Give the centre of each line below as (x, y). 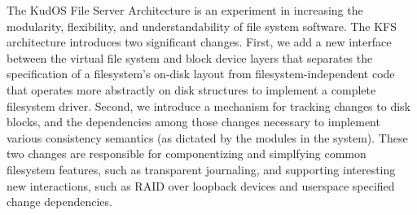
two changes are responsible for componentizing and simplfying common (187, 154)
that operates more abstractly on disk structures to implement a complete (191, 89)
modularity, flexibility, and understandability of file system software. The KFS (202, 26)
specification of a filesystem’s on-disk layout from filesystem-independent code (201, 74)
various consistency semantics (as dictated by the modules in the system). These (207, 137)
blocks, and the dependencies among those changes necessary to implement (193, 122)
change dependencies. (59, 202)
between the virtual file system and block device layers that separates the (190, 57)
